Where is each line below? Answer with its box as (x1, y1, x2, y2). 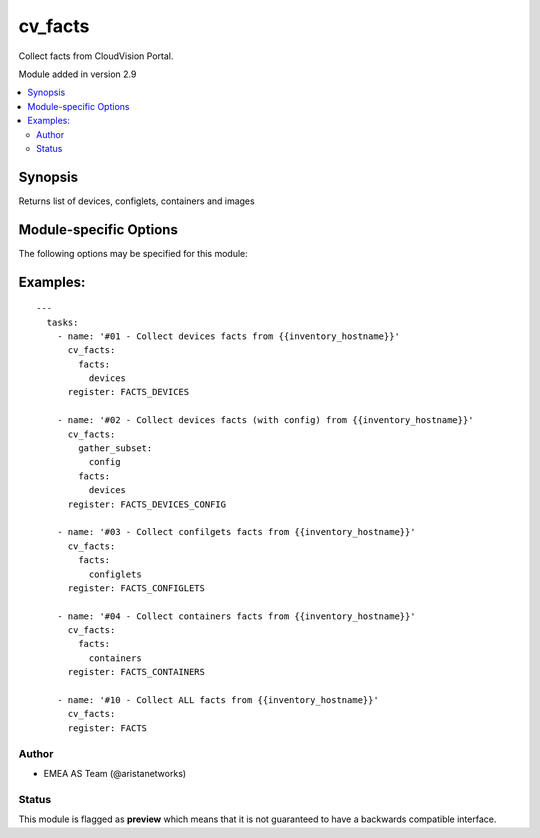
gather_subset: (78, 443, 153, 454)
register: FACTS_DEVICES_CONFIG (67, 498, 227, 510)
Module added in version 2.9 (18, 68, 137, 80)
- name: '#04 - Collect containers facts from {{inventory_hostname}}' (56, 610, 416, 622)
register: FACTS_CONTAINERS (67, 666, 205, 678)
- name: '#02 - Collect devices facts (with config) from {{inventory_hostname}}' (56, 415, 474, 426)
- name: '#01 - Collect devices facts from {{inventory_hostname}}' (56, 330, 400, 342)
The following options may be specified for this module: (18, 247, 249, 259)
